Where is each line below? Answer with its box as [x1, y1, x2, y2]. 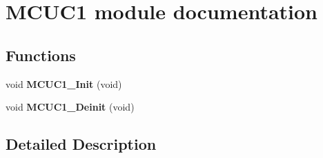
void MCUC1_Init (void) [6, 76, 122, 91]
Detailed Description [6, 133, 157, 155]
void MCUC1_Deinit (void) [6, 100, 135, 114]
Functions [6, 44, 76, 65]
